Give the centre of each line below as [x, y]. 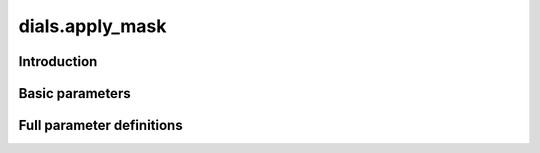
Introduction [58, 61]
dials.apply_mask [92, 26]
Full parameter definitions [101, 125]
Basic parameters [74, 93]
